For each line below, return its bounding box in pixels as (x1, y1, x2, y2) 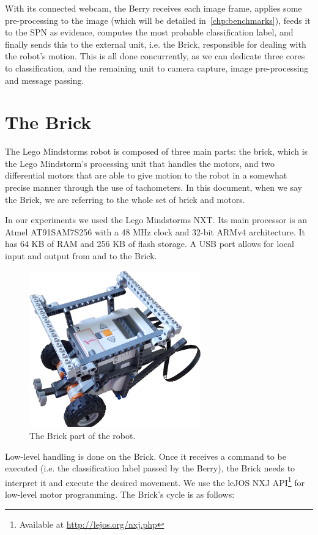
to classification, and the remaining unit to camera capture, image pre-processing (5, 61, 309, 74)
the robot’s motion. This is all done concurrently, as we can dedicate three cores (5, 50, 305, 62)
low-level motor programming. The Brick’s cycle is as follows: (5, 488, 235, 500)
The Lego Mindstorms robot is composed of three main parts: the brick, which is (5, 145, 308, 158)
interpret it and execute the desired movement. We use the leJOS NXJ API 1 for (5, 474, 305, 489)
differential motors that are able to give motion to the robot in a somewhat (5, 169, 287, 182)
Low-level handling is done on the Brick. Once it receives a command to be (5, 449, 286, 462)
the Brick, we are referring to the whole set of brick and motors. (5, 193, 245, 205)
